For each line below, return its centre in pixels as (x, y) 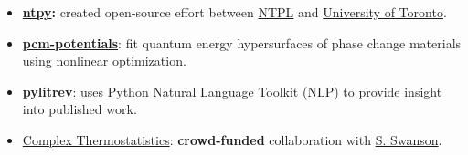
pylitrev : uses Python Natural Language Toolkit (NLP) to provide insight (232, 91)
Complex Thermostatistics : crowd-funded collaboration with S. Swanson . (232, 139)
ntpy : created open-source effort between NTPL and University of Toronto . (234, 12)
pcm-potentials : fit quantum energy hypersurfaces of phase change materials (242, 42)
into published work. (80, 109)
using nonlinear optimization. (104, 61)
